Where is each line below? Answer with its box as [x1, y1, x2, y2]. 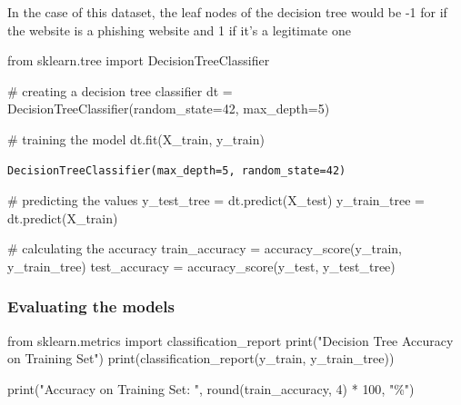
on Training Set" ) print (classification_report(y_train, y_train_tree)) [7, 349, 395, 368]
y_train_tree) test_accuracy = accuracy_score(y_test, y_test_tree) [7, 256, 396, 275]
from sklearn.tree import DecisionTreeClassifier [7, 51, 270, 70]
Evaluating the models [7, 295, 175, 318]
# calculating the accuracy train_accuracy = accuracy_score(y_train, [7, 239, 402, 258]
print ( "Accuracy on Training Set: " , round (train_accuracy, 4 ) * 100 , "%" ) [7, 379, 415, 398]
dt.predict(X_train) [7, 208, 118, 227]
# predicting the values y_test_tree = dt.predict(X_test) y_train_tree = [7, 191, 425, 210]
